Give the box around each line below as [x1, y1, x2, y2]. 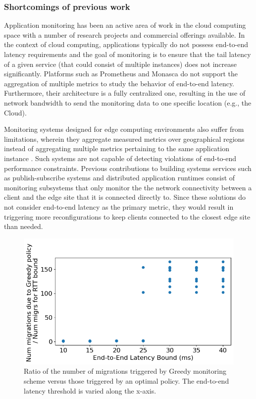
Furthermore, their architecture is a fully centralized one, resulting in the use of [4, 88, 246, 98]
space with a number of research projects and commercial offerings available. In [4, 29, 245, 40]
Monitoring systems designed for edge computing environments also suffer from [4, 124, 244, 134]
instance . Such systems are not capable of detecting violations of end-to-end [4, 153, 237, 163]
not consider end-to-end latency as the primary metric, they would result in [4, 201, 234, 212]
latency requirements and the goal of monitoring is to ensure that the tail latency [4, 49, 251, 59]
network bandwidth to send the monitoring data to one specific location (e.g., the [4, 97, 252, 108]
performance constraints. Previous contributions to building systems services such [4, 163, 252, 173]
